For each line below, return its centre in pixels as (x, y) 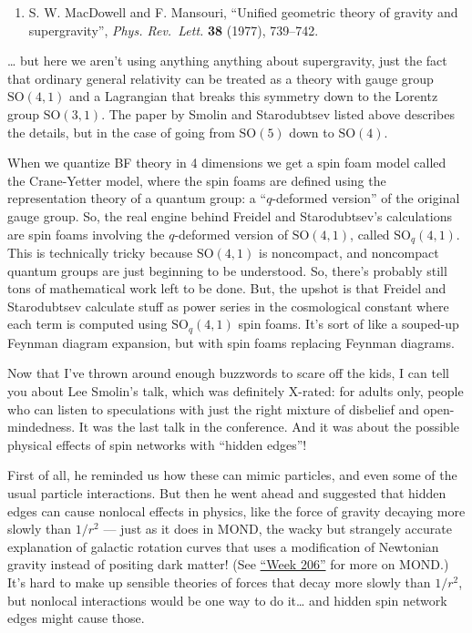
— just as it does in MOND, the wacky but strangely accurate (277, 529)
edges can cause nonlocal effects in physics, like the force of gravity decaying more (236, 510)
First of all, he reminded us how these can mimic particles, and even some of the (232, 475)
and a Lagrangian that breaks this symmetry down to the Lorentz (254, 96)
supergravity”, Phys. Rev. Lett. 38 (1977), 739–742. (174, 30)
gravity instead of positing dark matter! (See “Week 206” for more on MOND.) (228, 564)
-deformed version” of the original (366, 198)
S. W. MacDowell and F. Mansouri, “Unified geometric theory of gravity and (243, 12)
